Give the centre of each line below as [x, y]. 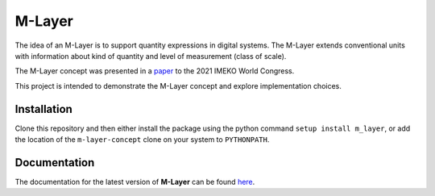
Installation [43, 109]
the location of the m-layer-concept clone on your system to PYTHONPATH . [142, 140]
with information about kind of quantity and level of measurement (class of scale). [151, 56]
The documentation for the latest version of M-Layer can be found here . [135, 181]
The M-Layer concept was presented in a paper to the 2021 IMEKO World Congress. [155, 71]
